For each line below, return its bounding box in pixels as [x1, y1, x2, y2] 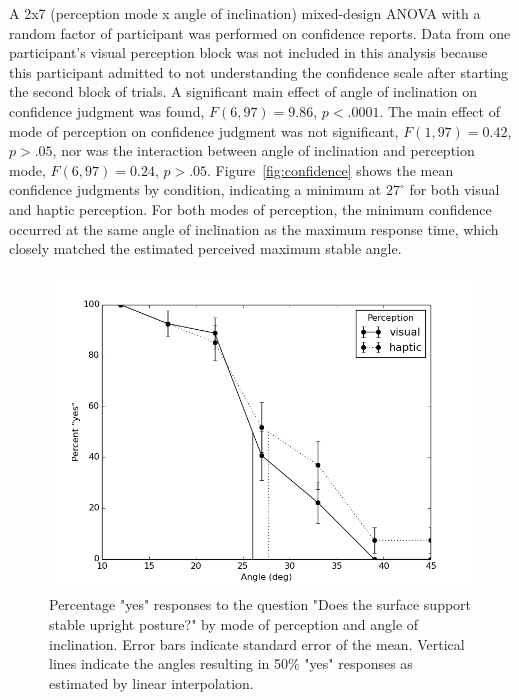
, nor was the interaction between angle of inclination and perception [52, 140, 475, 161]
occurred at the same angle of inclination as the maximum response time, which [9, 218, 499, 239]
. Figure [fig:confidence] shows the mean [207, 159, 454, 180]
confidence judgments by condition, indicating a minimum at [9, 179, 382, 200]
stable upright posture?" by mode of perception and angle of [49, 613, 419, 634]
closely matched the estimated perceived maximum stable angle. [9, 238, 402, 259]
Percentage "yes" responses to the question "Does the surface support [49, 594, 472, 615]
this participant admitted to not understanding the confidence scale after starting [9, 61, 509, 82]
